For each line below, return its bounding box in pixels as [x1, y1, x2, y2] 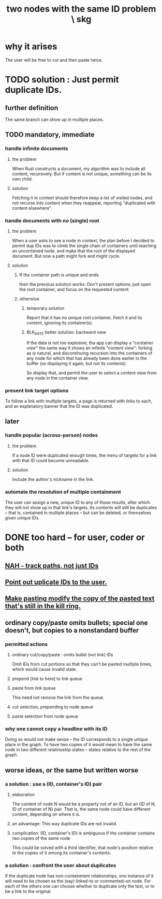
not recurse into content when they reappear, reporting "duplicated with [12, 200, 156, 206]
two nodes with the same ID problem [6, 3, 156, 15]
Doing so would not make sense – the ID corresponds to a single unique [5, 736, 148, 742]
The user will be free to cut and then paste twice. [5, 57, 103, 63]
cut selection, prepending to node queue [12, 704, 93, 710]
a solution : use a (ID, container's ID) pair [5, 781, 103, 787]
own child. [12, 176, 33, 182]
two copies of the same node [12, 835, 71, 841]
